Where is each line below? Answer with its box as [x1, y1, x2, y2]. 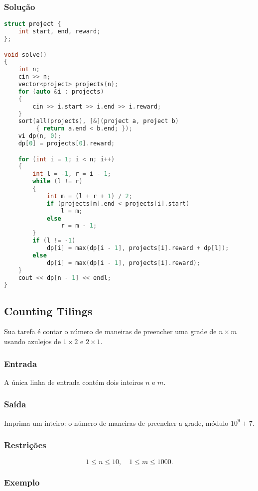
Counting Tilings [4, 303, 93, 318]
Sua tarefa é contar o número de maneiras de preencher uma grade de [4, 326, 217, 337]
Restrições [4, 439, 46, 451]
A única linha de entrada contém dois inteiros [4, 376, 143, 387]
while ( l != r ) [32, 178, 83, 185]
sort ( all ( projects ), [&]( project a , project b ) [18, 118, 179, 125]
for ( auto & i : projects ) [18, 88, 104, 95]
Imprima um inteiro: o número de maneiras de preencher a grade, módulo [4, 417, 229, 428]
